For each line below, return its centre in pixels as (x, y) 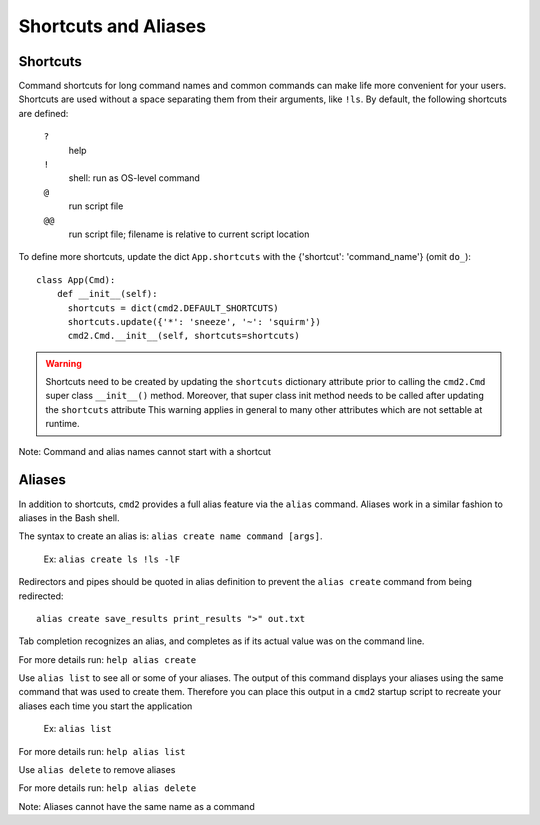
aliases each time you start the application (105, 706)
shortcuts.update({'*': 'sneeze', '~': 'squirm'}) (194, 321)
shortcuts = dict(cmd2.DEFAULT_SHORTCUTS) (173, 308)
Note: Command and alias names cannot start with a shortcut (145, 451)
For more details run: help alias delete (107, 788)
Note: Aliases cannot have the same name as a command (136, 806)
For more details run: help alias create (107, 659)
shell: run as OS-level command (134, 178)
